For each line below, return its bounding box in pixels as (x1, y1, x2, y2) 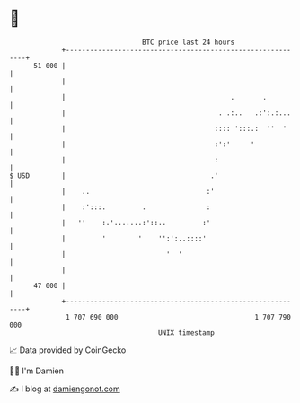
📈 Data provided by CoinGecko (9, 345, 127, 355)
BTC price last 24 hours (142, 38, 235, 47)
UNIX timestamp (157, 328, 216, 337)
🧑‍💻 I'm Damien (9, 365, 65, 376)
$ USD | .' (9, 171, 219, 180)
